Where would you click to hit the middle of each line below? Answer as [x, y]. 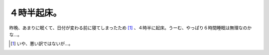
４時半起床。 [36, 13]
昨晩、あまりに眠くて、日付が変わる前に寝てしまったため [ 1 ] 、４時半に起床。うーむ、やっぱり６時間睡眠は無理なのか [131, 28]
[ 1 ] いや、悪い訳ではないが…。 [42, 44]
